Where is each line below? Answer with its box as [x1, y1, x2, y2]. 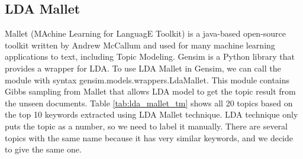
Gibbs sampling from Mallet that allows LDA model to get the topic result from [5, 85, 296, 98]
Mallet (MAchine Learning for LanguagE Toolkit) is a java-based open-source [5, 27, 286, 40]
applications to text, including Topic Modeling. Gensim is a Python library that [5, 50, 295, 63]
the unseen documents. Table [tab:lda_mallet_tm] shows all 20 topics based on [5, 96, 293, 109]
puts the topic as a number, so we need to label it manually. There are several [5, 119, 288, 132]
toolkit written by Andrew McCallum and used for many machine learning [5, 38, 275, 51]
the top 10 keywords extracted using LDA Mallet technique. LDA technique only [5, 108, 298, 121]
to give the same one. [5, 143, 82, 155]
